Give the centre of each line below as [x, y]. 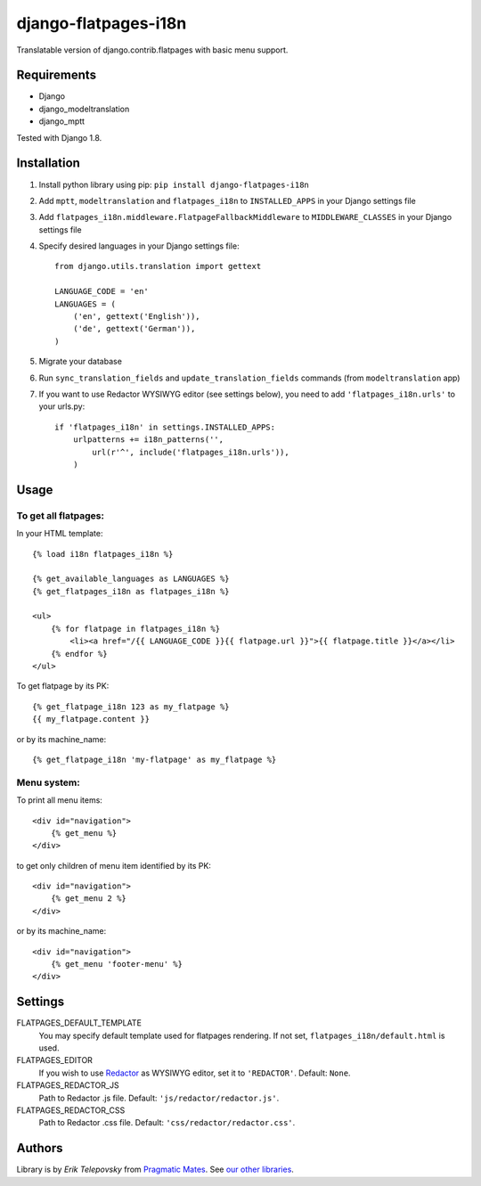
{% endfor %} [79, 654]
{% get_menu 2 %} [88, 899]
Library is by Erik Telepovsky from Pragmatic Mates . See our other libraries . [155, 1170]
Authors [40, 1148]
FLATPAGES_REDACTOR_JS [68, 1085]
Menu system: [48, 782]
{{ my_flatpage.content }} [91, 719]
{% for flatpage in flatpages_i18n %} [135, 629]
